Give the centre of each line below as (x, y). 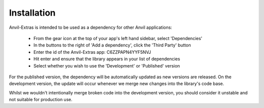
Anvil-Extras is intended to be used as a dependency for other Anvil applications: (90, 27)
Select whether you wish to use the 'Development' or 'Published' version (107, 65)
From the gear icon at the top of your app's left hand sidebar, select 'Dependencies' (118, 38)
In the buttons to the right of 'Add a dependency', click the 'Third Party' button (112, 45)
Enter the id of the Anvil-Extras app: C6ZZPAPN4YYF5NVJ (92, 52)
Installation (32, 13)
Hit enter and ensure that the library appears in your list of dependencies (107, 59)
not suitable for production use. (41, 100)
